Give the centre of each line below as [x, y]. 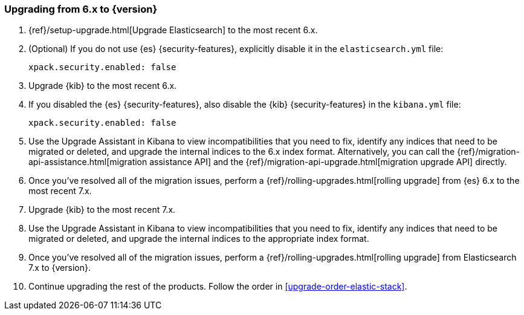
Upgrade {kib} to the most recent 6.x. [103, 86]
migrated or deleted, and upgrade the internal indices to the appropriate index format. [199, 239]
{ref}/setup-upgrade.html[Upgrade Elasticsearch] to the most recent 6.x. [173, 30]
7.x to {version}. [60, 268]
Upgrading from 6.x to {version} [81, 9]
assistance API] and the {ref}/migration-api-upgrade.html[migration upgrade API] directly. [328, 162]
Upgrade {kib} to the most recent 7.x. [102, 210]
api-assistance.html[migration [88, 162]
